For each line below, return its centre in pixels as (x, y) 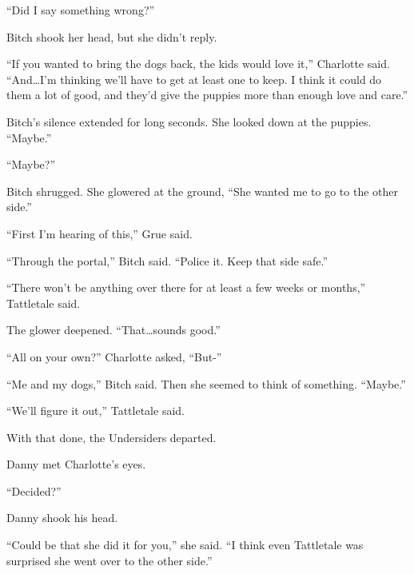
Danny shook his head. (62, 518)
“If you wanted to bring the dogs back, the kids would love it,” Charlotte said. (198, 64)
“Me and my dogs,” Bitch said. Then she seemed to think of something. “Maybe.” (206, 383)
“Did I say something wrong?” (81, 10)
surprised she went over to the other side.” (109, 560)
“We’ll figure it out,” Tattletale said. (96, 411)
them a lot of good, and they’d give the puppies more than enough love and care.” (207, 95)
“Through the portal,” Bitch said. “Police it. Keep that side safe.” (167, 260)
